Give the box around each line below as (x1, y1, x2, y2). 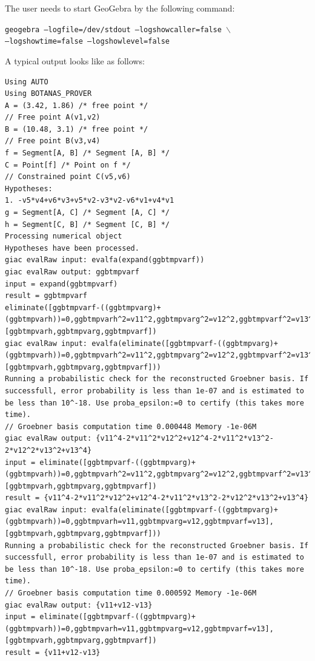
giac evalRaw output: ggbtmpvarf (5, 268, 139, 276)
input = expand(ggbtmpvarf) (5, 279, 118, 288)
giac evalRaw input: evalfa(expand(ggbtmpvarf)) (5, 256, 205, 265)
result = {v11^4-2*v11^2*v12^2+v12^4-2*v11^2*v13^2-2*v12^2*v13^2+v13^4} (5, 493, 309, 503)
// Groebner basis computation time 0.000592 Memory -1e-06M (5, 589, 257, 598)
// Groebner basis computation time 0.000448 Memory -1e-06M (5, 422, 257, 431)
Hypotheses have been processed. (5, 243, 139, 253)
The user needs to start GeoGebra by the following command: (5, 2, 235, 14)
